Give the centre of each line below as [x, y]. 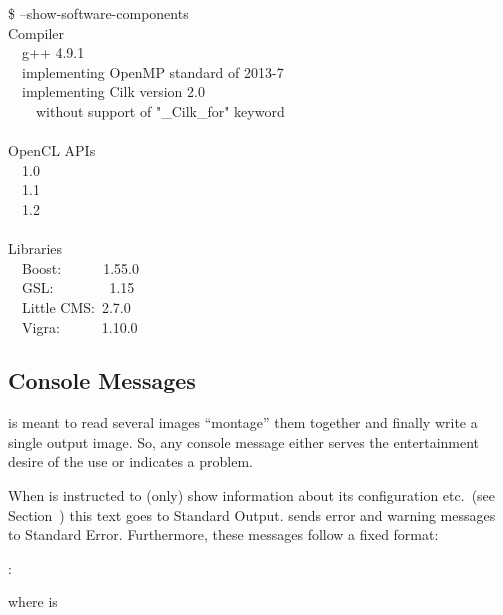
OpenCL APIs [52, 150]
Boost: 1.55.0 [80, 267]
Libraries [35, 248]
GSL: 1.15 [78, 287]
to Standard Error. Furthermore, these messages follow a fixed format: [223, 534]
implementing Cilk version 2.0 [113, 91]
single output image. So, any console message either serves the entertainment [244, 441]
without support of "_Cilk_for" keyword [160, 110]
